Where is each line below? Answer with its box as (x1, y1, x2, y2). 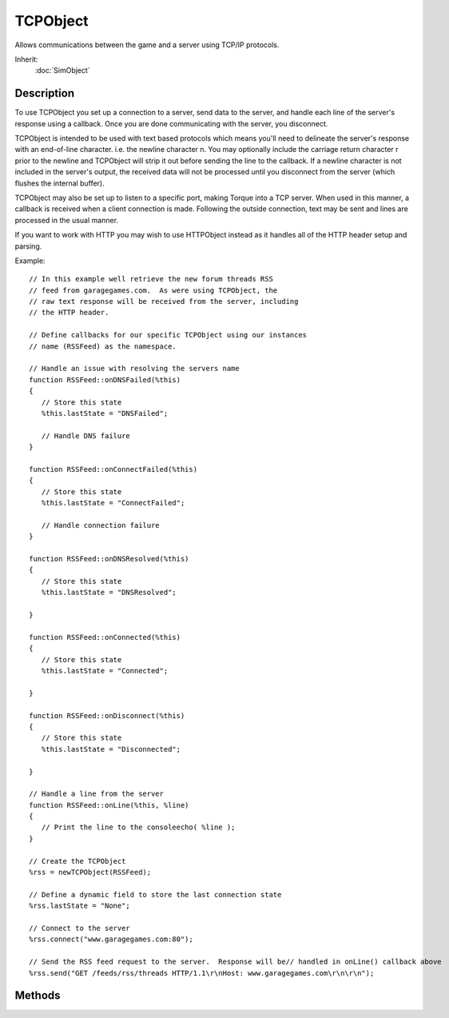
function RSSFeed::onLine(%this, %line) (29, 800, 189, 809)
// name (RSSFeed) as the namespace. (29, 341, 177, 351)
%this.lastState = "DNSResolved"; (41, 588, 177, 597)
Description (14, 86, 75, 100)
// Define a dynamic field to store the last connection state (29, 890, 282, 899)
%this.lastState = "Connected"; (41, 666, 169, 675)
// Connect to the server (29, 924, 131, 932)
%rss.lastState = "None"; (29, 901, 131, 911)
